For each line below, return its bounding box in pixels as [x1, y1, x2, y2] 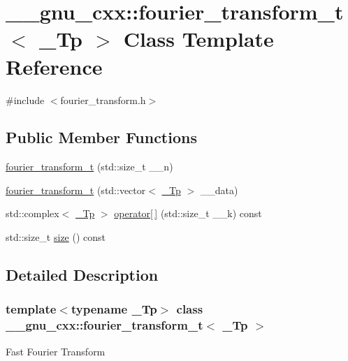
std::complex [6, 206, 59, 221]
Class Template [123, 24, 274, 53]
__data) [200, 182, 238, 197]
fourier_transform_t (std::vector [6, 182, 146, 197]
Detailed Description [6, 264, 159, 286]
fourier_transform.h [60, 92, 146, 107]
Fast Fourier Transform [6, 344, 106, 358]
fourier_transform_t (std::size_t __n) [6, 159, 173, 174]
